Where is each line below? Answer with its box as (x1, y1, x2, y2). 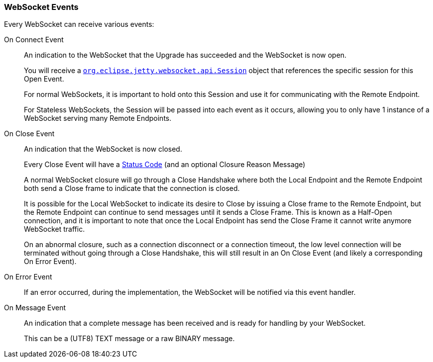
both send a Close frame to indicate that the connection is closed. (24, 184, 240, 193)
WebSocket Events (4, 2, 79, 12)
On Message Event (4, 303, 66, 312)
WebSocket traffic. (24, 225, 85, 234)
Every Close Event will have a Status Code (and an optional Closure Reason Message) (24, 160, 306, 169)
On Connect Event (4, 35, 64, 44)
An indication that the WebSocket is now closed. (24, 145, 182, 154)
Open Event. (24, 75, 64, 84)
